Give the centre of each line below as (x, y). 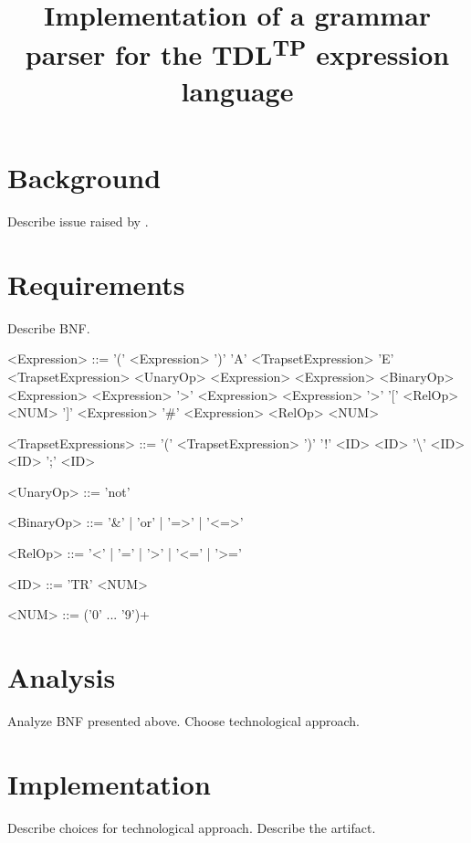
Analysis (62, 677)
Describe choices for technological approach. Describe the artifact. (192, 827)
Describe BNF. (49, 327)
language (237, 90)
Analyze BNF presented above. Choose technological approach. (183, 720)
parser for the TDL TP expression (237, 53)
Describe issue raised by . (78, 221)
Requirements (96, 284)
